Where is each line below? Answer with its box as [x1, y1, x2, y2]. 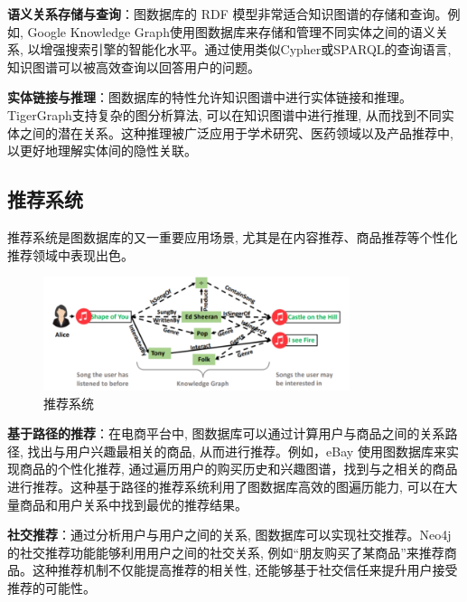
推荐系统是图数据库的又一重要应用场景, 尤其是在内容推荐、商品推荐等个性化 [7, 227, 458, 246]
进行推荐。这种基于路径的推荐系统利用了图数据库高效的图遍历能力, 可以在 [7, 476, 445, 495]
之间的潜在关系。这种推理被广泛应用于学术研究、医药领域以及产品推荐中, [19, 123, 453, 142]
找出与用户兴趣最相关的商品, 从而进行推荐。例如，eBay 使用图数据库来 [27, 441, 446, 460]
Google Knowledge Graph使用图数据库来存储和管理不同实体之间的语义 [27, 22, 435, 41]
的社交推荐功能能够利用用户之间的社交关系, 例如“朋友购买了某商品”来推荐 [7, 542, 444, 561]
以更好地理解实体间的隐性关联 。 [7, 141, 197, 160]
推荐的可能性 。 [7, 578, 96, 597]
